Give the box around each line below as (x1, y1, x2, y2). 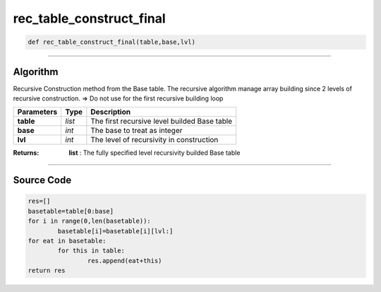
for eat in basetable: (28, 237, 107, 245)
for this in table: (57, 247, 125, 255)
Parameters (17, 107, 58, 117)
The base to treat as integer (90, 126, 183, 136)
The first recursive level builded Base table (90, 117, 233, 127)
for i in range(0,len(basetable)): (28, 217, 151, 226)
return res (28, 267, 66, 275)
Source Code (13, 174, 72, 187)
